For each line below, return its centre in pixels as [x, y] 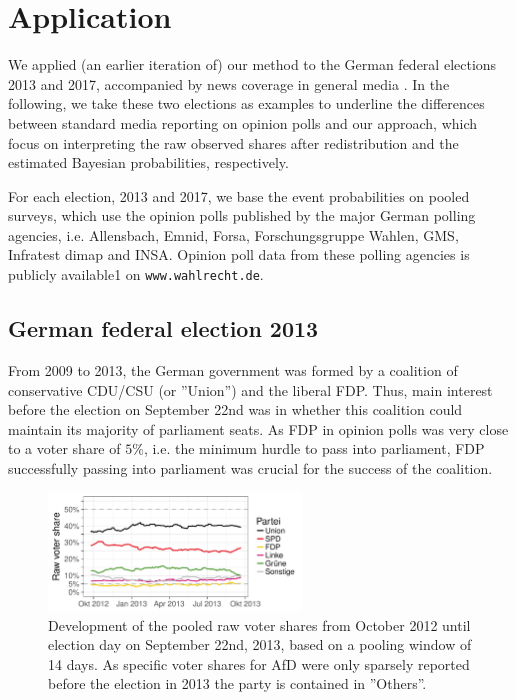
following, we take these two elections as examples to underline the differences [246, 103]
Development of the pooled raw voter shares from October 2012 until [259, 624]
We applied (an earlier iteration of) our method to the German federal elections [252, 64]
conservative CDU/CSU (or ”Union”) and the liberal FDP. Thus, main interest [250, 389]
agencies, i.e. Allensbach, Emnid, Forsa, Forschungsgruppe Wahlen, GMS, [233, 234]
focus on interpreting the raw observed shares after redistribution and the [233, 142]
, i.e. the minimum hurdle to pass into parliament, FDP [314, 448]
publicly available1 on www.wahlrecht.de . [136, 274]
